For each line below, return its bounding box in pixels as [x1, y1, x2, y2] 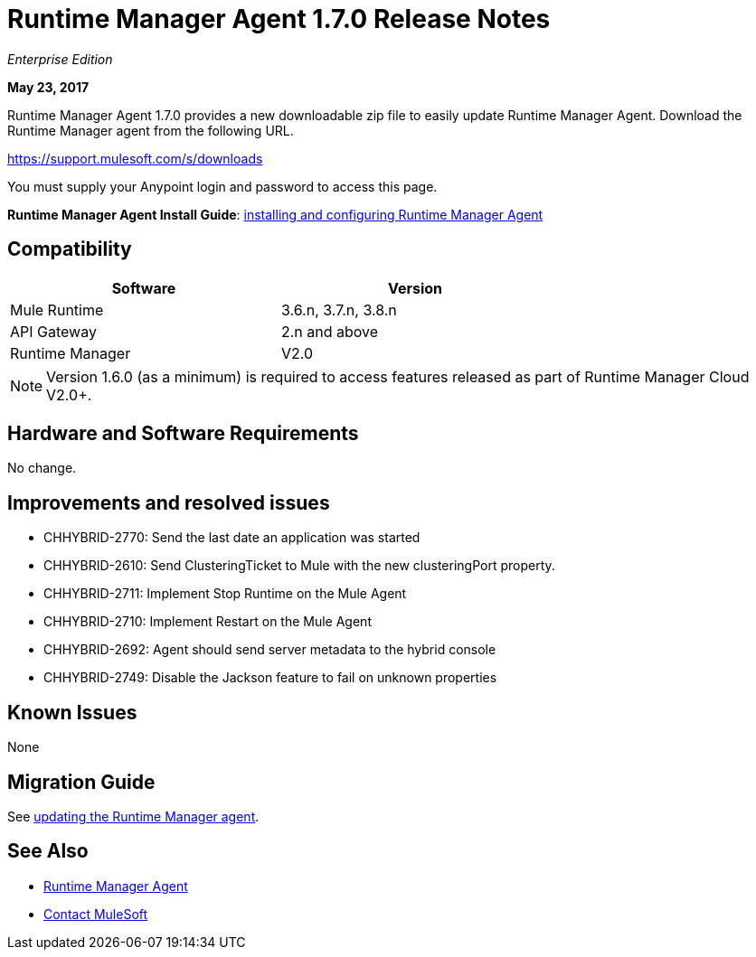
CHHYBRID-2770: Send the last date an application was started [43, 530, 421, 546]
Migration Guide [7, 770, 156, 793]
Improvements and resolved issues [7, 491, 330, 514]
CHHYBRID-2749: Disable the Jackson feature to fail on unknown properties [43, 670, 497, 686]
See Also [7, 840, 89, 863]
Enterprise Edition [7, 51, 113, 67]
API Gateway [10, 322, 97, 341]
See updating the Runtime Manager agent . [7, 808, 260, 824]
